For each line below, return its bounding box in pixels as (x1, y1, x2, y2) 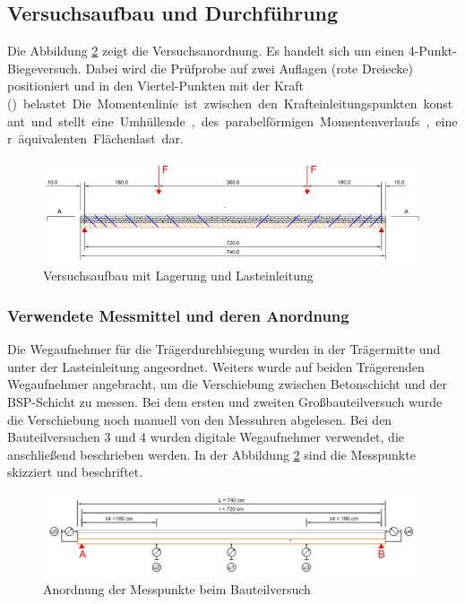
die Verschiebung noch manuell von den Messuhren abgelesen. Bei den (7, 410, 392, 428)
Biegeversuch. (7, 58, 82, 77)
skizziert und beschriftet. (7, 462, 143, 481)
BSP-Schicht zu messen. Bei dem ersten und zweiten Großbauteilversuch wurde (7, 392, 443, 410)
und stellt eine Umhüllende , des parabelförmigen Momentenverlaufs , (30, 111, 430, 130)
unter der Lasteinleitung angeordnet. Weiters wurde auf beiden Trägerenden (7, 357, 425, 375)
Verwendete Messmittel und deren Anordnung (7, 304, 349, 326)
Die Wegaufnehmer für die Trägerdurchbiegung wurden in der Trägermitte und (7, 340, 441, 358)
